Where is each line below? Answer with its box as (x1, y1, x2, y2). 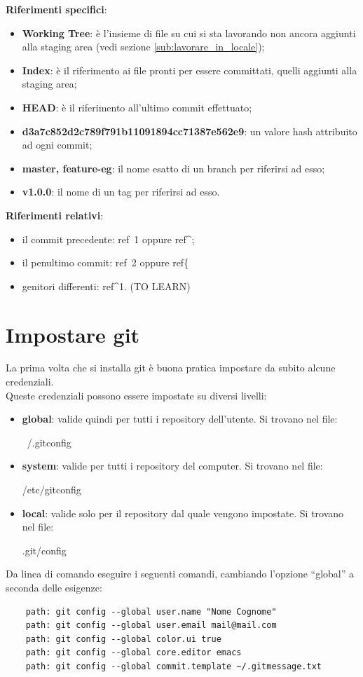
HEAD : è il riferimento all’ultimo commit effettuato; (22, 100, 252, 114)
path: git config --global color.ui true (25, 634, 221, 644)
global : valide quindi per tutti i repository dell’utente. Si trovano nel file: (22, 411, 338, 426)
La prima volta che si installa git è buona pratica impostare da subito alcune (6, 360, 336, 375)
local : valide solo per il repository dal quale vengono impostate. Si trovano (22, 505, 344, 520)
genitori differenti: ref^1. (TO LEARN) (22, 278, 191, 293)
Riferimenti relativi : (6, 207, 104, 222)
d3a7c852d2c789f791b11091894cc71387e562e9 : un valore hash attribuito (22, 123, 357, 138)
